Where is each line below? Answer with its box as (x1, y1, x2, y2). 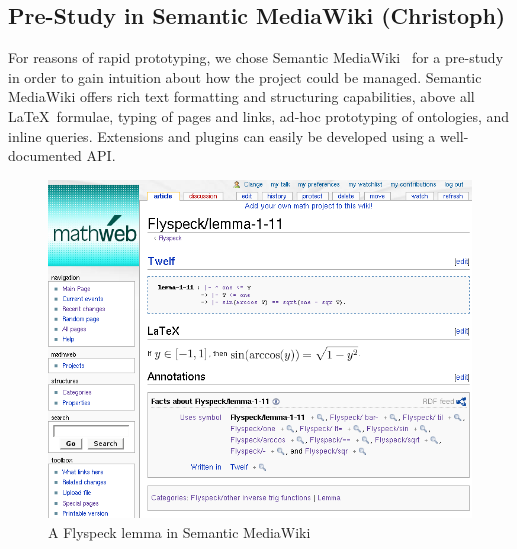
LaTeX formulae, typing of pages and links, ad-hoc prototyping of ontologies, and (8, 105, 510, 126)
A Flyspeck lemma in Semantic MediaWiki (48, 522, 311, 543)
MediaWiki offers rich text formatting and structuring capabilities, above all (8, 86, 475, 107)
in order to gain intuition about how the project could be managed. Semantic (8, 66, 482, 87)
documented (8, 145, 82, 166)
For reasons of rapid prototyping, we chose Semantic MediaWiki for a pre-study (8, 47, 504, 68)
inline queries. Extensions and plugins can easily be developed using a (8, 125, 436, 146)
